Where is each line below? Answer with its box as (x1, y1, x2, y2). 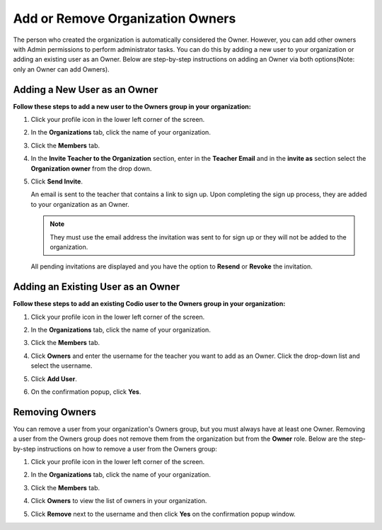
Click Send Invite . (30, 177, 83, 186)
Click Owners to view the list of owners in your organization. (30, 497, 207, 505)
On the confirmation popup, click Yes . (30, 387, 141, 396)
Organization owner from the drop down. (30, 164, 152, 173)
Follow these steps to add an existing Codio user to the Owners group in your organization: (13, 300, 286, 308)
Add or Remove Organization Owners (13, 11, 236, 26)
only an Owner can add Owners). (13, 64, 110, 74)
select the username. (30, 361, 93, 370)
